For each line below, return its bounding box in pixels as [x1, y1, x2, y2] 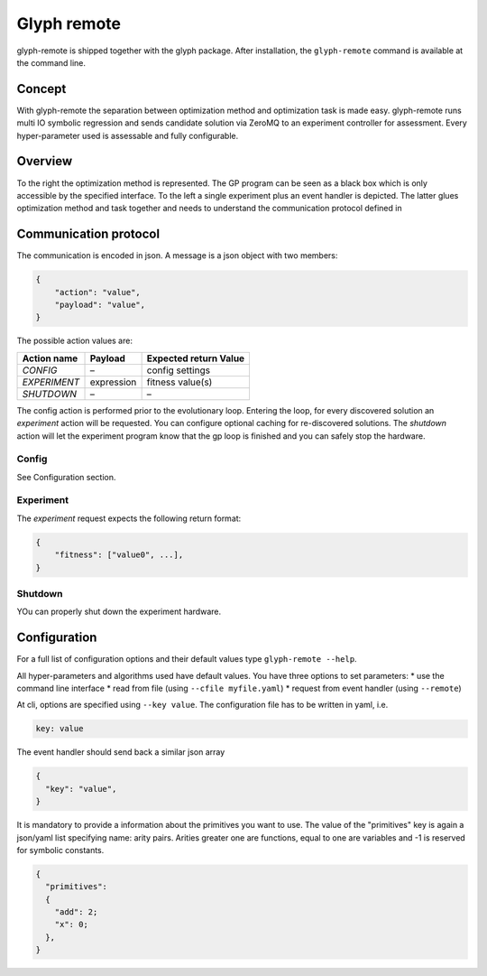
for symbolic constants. [16, 844, 105, 855]
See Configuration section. [16, 471, 116, 482]
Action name [22, 352, 78, 365]
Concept [16, 81, 67, 97]
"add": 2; [54, 907, 98, 917]
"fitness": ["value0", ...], [54, 550, 184, 560]
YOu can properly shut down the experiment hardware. [16, 606, 221, 618]
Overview [16, 153, 73, 169]
